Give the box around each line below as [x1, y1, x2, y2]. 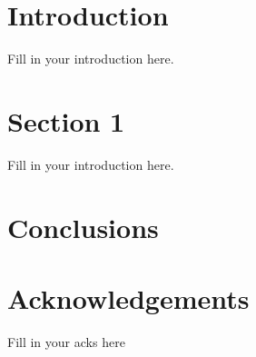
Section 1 [7, 102, 125, 139]
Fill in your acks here [7, 332, 125, 351]
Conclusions [7, 208, 159, 245]
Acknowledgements [7, 280, 250, 316]
